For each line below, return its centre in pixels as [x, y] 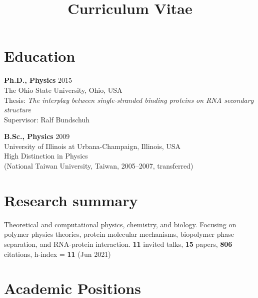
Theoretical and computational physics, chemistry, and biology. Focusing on [120, 224]
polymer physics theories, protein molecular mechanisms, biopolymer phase [119, 234]
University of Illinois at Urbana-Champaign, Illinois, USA [92, 146]
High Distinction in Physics [46, 156]
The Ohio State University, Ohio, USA [63, 90]
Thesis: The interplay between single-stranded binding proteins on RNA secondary [129, 100]
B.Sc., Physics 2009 [37, 136]
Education [40, 56]
